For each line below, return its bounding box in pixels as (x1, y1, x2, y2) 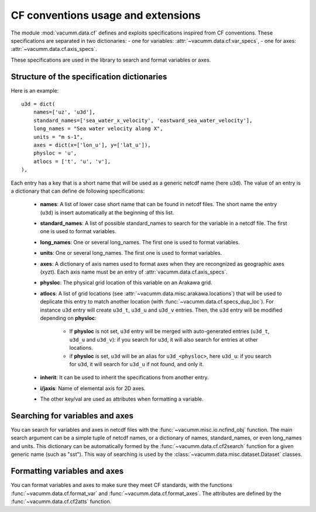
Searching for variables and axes (11, 411, 134, 421)
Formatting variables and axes (11, 466, 124, 476)
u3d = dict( (21, 101, 56, 108)
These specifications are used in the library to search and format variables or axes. (11, 56, 211, 63)
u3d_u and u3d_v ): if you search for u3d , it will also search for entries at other (69, 336, 259, 343)
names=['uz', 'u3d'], (33, 109, 96, 115)
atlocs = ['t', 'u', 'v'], (33, 158, 111, 165)
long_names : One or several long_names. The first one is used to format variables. (40, 238, 240, 245)
